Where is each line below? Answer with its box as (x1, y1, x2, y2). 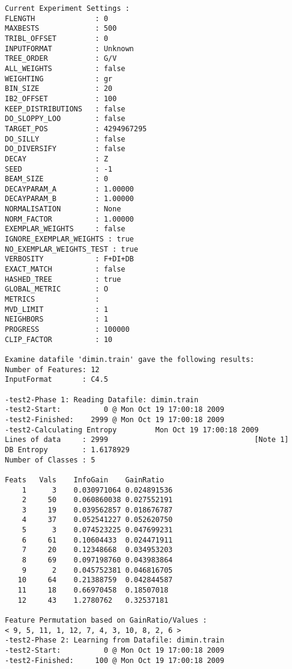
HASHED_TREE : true (5, 275, 121, 284)
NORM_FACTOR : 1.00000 (5, 214, 134, 223)
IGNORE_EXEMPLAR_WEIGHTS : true (5, 235, 134, 244)
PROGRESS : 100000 (5, 325, 130, 334)
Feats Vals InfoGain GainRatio (5, 475, 164, 484)
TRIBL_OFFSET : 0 (5, 34, 108, 43)
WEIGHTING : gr (5, 74, 112, 83)
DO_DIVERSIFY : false (5, 145, 126, 154)
